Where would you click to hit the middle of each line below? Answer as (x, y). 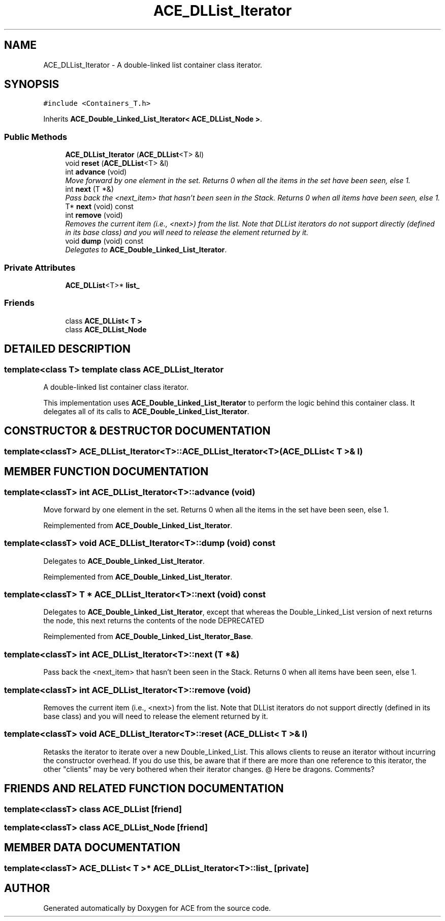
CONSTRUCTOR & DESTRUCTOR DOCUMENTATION (137, 431)
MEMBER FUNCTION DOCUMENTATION (106, 472)
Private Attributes (40, 267)
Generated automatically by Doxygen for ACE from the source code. (157, 908)
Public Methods (36, 137)
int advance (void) (96, 172)
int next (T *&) (89, 189)
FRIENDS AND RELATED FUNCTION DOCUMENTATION (144, 789)
